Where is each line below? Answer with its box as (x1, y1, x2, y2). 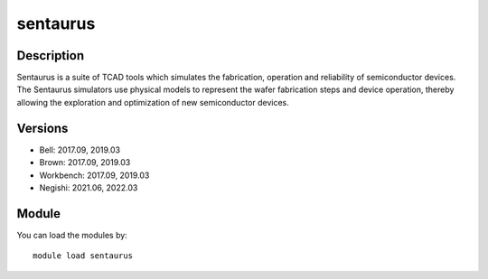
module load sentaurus (33, 251, 134, 261)
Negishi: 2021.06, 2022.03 (39, 181, 138, 193)
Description (16, 48, 85, 63)
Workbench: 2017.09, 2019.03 (39, 170, 150, 181)
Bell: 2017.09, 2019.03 (39, 144, 121, 155)
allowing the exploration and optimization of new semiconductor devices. (16, 97, 289, 107)
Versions (16, 120, 69, 135)
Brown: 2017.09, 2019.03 (39, 157, 131, 168)
